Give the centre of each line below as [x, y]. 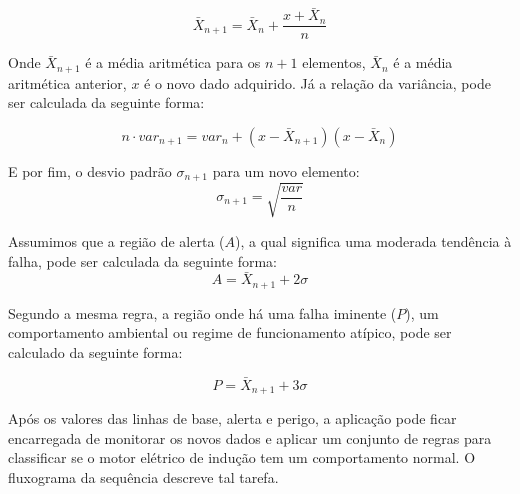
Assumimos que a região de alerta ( [116, 240]
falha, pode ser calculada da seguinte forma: [142, 260]
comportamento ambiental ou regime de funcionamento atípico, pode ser [230, 332]
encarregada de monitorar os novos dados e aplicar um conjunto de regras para [250, 437]
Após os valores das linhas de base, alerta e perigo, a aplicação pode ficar [232, 418]
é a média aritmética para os [173, 62]
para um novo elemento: [286, 170]
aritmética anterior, [67, 82]
